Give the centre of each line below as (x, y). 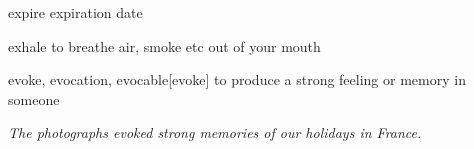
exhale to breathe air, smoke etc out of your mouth (164, 45)
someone (34, 98)
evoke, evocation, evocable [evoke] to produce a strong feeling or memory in (237, 79)
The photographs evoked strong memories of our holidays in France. (215, 132)
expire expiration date (75, 12)
